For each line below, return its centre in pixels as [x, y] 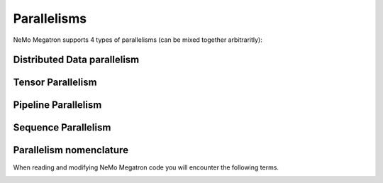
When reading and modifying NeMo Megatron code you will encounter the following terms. [146, 167]
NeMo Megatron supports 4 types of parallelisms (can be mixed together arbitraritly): [138, 40]
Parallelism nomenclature [71, 150]
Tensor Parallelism [55, 83]
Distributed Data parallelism [76, 60]
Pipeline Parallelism [57, 105]
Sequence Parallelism [62, 128]
